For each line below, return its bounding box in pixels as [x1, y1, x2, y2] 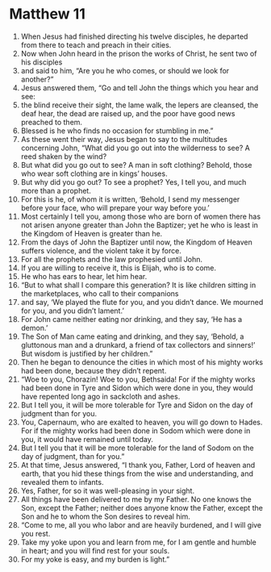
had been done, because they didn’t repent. [20, 365, 167, 375]
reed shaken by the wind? [20, 151, 107, 161]
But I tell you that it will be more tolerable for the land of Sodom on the [20, 443, 254, 453]
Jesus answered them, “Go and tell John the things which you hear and [20, 82, 259, 93]
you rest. [20, 528, 51, 538]
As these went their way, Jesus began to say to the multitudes [20, 134, 228, 144]
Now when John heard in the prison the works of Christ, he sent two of [20, 48, 257, 58]
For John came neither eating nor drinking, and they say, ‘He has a [20, 314, 243, 324]
